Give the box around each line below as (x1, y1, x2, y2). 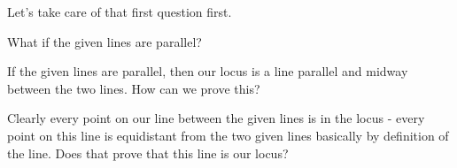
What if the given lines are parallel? (7, 32, 202, 50)
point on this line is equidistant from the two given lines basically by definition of (7, 126, 449, 144)
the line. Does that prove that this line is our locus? (7, 143, 289, 162)
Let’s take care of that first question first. (7, 3, 232, 20)
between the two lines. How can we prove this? (7, 79, 260, 97)
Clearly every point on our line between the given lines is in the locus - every (7, 109, 425, 127)
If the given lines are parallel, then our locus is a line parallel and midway (7, 62, 408, 80)
